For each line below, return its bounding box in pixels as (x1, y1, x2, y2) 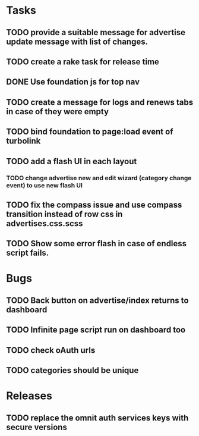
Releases (6, 389, 52, 403)
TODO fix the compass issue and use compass (6, 200, 182, 210)
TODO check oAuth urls (6, 345, 96, 355)
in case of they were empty (6, 106, 109, 117)
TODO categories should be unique (6, 365, 139, 375)
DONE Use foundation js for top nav (6, 77, 140, 87)
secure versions (6, 422, 67, 432)
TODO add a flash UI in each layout (6, 156, 137, 167)
